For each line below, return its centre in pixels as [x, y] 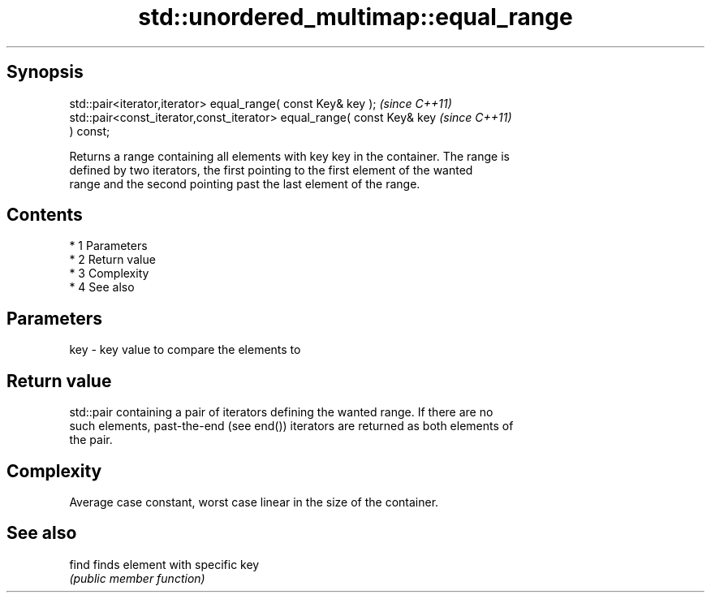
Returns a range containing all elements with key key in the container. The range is [289, 156]
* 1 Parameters [108, 246]
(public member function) [137, 578]
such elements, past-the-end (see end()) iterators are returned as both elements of [291, 426]
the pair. [91, 440]
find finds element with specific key [164, 564]
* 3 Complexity [109, 274]
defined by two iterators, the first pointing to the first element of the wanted [271, 170]
